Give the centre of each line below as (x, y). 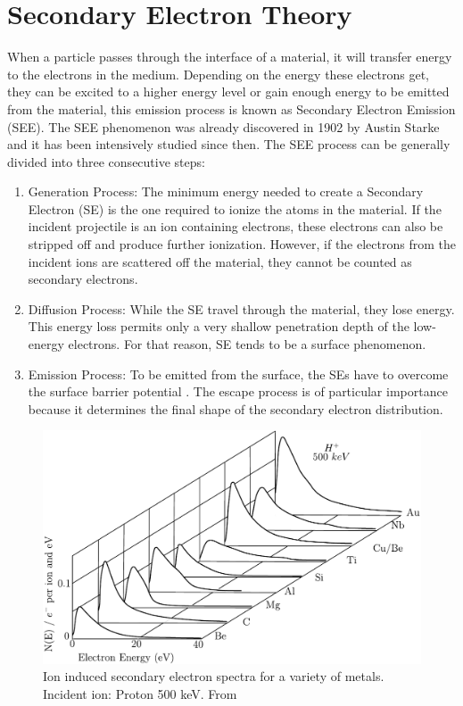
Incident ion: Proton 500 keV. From (140, 693)
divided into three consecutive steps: (106, 161)
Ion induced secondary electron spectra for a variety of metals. (214, 676)
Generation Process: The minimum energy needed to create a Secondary (226, 191)
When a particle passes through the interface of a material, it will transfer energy (230, 57)
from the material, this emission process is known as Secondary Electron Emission (231, 108)
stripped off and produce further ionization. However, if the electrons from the (242, 244)
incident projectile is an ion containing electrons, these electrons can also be (236, 226)
